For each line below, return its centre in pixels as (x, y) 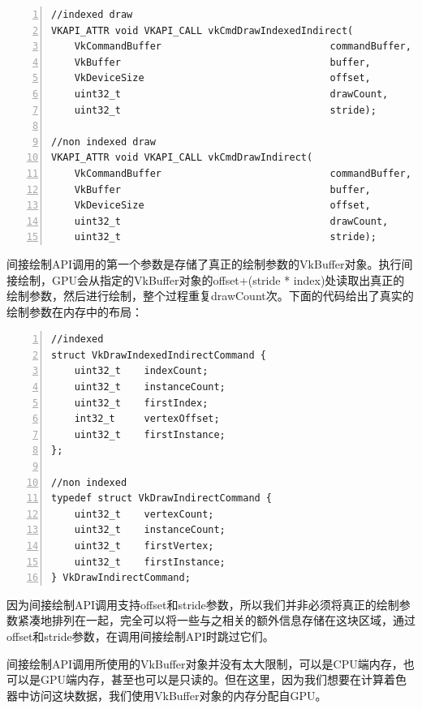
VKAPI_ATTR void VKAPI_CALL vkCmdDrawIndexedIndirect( (202, 30)
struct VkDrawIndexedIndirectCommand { (159, 355)
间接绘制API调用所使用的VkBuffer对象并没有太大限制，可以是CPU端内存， (205, 663)
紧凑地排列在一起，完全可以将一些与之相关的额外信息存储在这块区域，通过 (216, 620)
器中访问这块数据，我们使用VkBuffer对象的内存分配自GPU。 (167, 695)
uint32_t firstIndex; (141, 403)
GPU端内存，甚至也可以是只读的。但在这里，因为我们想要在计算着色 (224, 679)
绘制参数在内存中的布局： (75, 311)
